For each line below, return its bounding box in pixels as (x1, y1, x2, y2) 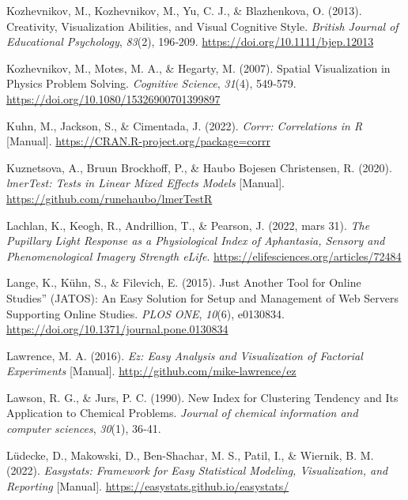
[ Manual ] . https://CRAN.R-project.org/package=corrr (6, 133, 271, 149)
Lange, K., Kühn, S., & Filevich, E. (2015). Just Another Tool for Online (6, 274, 361, 291)
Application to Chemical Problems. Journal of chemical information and (6, 404, 358, 421)
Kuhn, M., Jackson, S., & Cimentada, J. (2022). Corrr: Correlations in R (6, 117, 363, 133)
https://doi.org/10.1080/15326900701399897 (6, 90, 221, 107)
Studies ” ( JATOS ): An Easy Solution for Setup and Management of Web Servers (6, 289, 399, 306)
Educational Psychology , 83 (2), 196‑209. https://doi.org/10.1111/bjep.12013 (6, 33, 374, 50)
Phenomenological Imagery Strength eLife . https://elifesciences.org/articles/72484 (6, 247, 402, 264)
